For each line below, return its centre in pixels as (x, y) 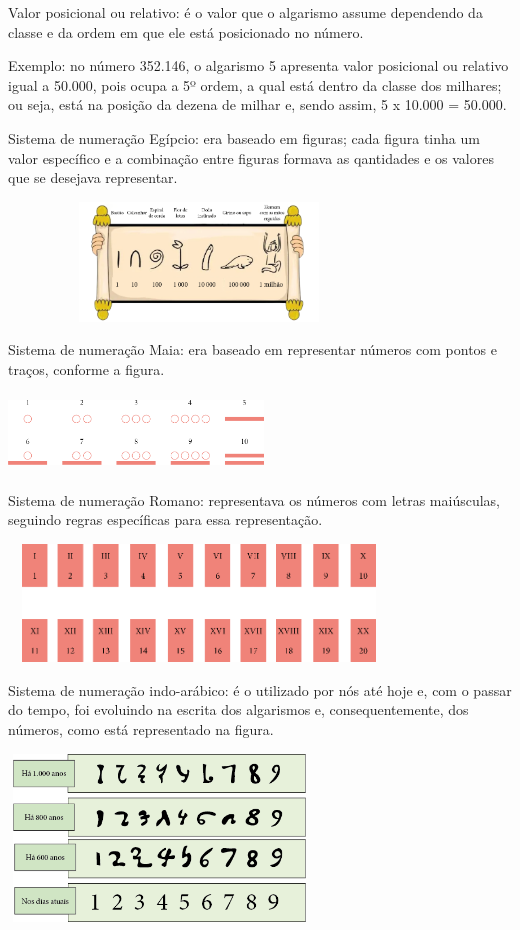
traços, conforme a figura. (86, 368)
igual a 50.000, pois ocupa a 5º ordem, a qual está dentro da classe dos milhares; (255, 84)
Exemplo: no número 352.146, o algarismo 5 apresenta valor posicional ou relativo (258, 65)
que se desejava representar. (93, 177)
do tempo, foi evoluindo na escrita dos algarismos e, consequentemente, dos (238, 709)
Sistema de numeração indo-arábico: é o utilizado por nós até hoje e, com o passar (260, 689)
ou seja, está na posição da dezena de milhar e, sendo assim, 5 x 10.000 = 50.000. (257, 104)
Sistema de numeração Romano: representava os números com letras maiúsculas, (254, 499)
